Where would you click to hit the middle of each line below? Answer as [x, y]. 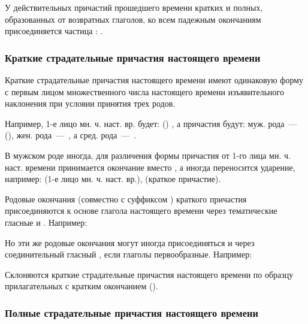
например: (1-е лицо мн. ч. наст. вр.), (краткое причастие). [113, 179]
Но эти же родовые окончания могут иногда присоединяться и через [130, 242]
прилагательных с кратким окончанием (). [81, 286]
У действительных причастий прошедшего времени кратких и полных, [134, 7]
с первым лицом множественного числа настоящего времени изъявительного [144, 91]
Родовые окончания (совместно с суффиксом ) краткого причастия [126, 199]
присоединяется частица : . [54, 31]
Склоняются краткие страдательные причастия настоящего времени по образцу [149, 274]
